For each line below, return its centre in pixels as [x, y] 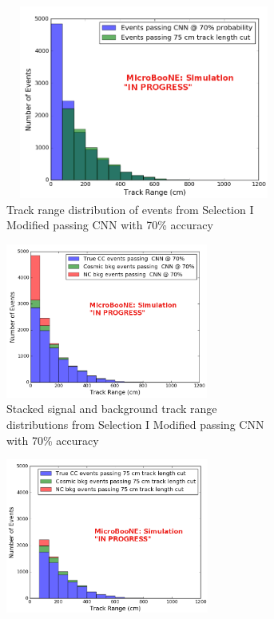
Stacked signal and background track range [112, 409]
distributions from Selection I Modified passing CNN [135, 424]
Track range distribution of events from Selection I [130, 209]
